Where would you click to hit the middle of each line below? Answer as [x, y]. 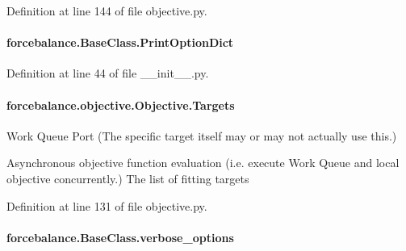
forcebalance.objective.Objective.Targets [121, 105]
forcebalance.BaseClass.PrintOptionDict [120, 42]
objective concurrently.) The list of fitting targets [128, 178]
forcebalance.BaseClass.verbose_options [120, 237]
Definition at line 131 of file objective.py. [107, 205]
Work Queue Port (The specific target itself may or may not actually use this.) [202, 135]
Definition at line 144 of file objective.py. [107, 10]
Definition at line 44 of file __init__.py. [108, 73]
